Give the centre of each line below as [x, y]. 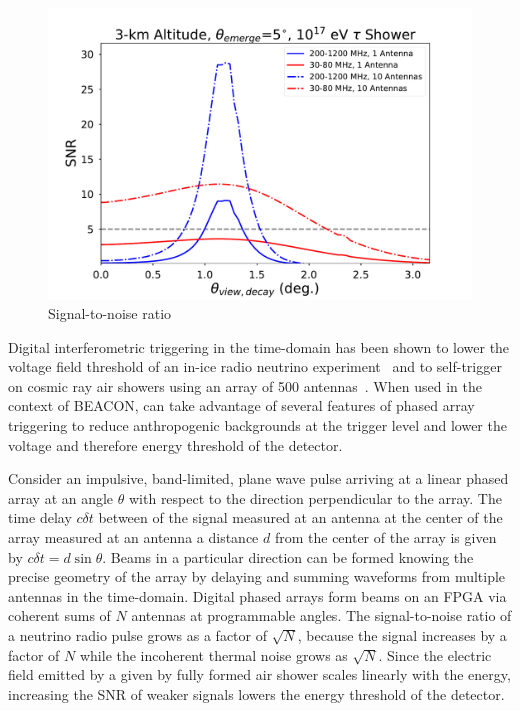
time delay [40, 517]
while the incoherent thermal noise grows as [213, 654]
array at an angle [61, 497]
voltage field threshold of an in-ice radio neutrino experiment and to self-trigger [255, 366]
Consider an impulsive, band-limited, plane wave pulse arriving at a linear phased [258, 478]
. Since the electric [435, 654]
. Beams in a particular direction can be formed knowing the [288, 556]
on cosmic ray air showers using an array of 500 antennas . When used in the [245, 385]
